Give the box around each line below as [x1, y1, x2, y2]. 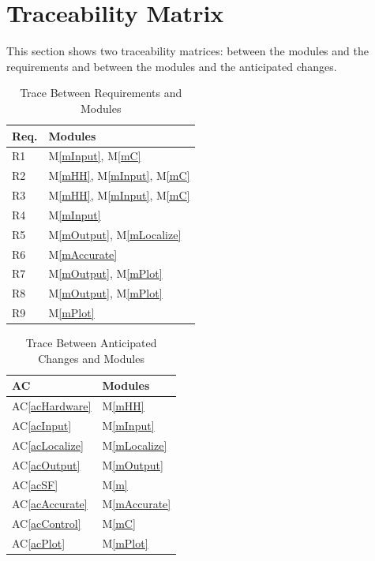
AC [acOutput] [12, 456, 81, 473]
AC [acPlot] [12, 535, 66, 552]
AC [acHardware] [12, 398, 92, 414]
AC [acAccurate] [12, 496, 88, 512]
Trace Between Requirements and [20, 84, 182, 101]
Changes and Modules [38, 350, 144, 366]
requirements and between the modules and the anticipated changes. [6, 58, 337, 74]
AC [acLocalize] [12, 436, 84, 453]
